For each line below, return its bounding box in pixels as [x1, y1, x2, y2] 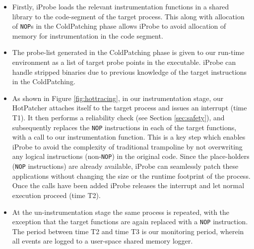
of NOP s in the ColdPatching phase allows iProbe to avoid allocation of [12, 21, 226, 31]
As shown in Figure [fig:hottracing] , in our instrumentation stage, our [12, 93, 224, 103]
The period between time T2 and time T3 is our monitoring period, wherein [12, 226, 244, 236]
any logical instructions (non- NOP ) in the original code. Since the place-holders [12, 151, 250, 161]
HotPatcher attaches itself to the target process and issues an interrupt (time [12, 102, 247, 113]
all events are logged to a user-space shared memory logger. [12, 236, 193, 246]
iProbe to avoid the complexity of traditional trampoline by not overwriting [12, 141, 243, 151]
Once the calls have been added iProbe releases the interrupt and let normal [12, 180, 245, 191]
